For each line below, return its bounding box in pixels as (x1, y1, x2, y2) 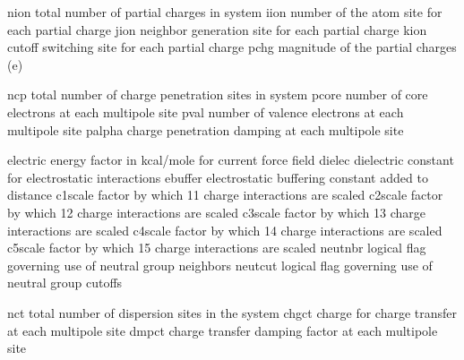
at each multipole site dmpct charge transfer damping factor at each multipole (7, 321, 438, 339)
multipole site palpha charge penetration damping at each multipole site (7, 120, 404, 139)
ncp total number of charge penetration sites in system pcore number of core (7, 85, 428, 104)
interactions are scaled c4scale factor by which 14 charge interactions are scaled (7, 220, 443, 239)
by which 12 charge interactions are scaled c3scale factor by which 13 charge (7, 202, 426, 221)
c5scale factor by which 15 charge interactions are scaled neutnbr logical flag (7, 238, 426, 257)
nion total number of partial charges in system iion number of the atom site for (7, 3, 443, 21)
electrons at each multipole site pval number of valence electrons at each (7, 102, 404, 121)
